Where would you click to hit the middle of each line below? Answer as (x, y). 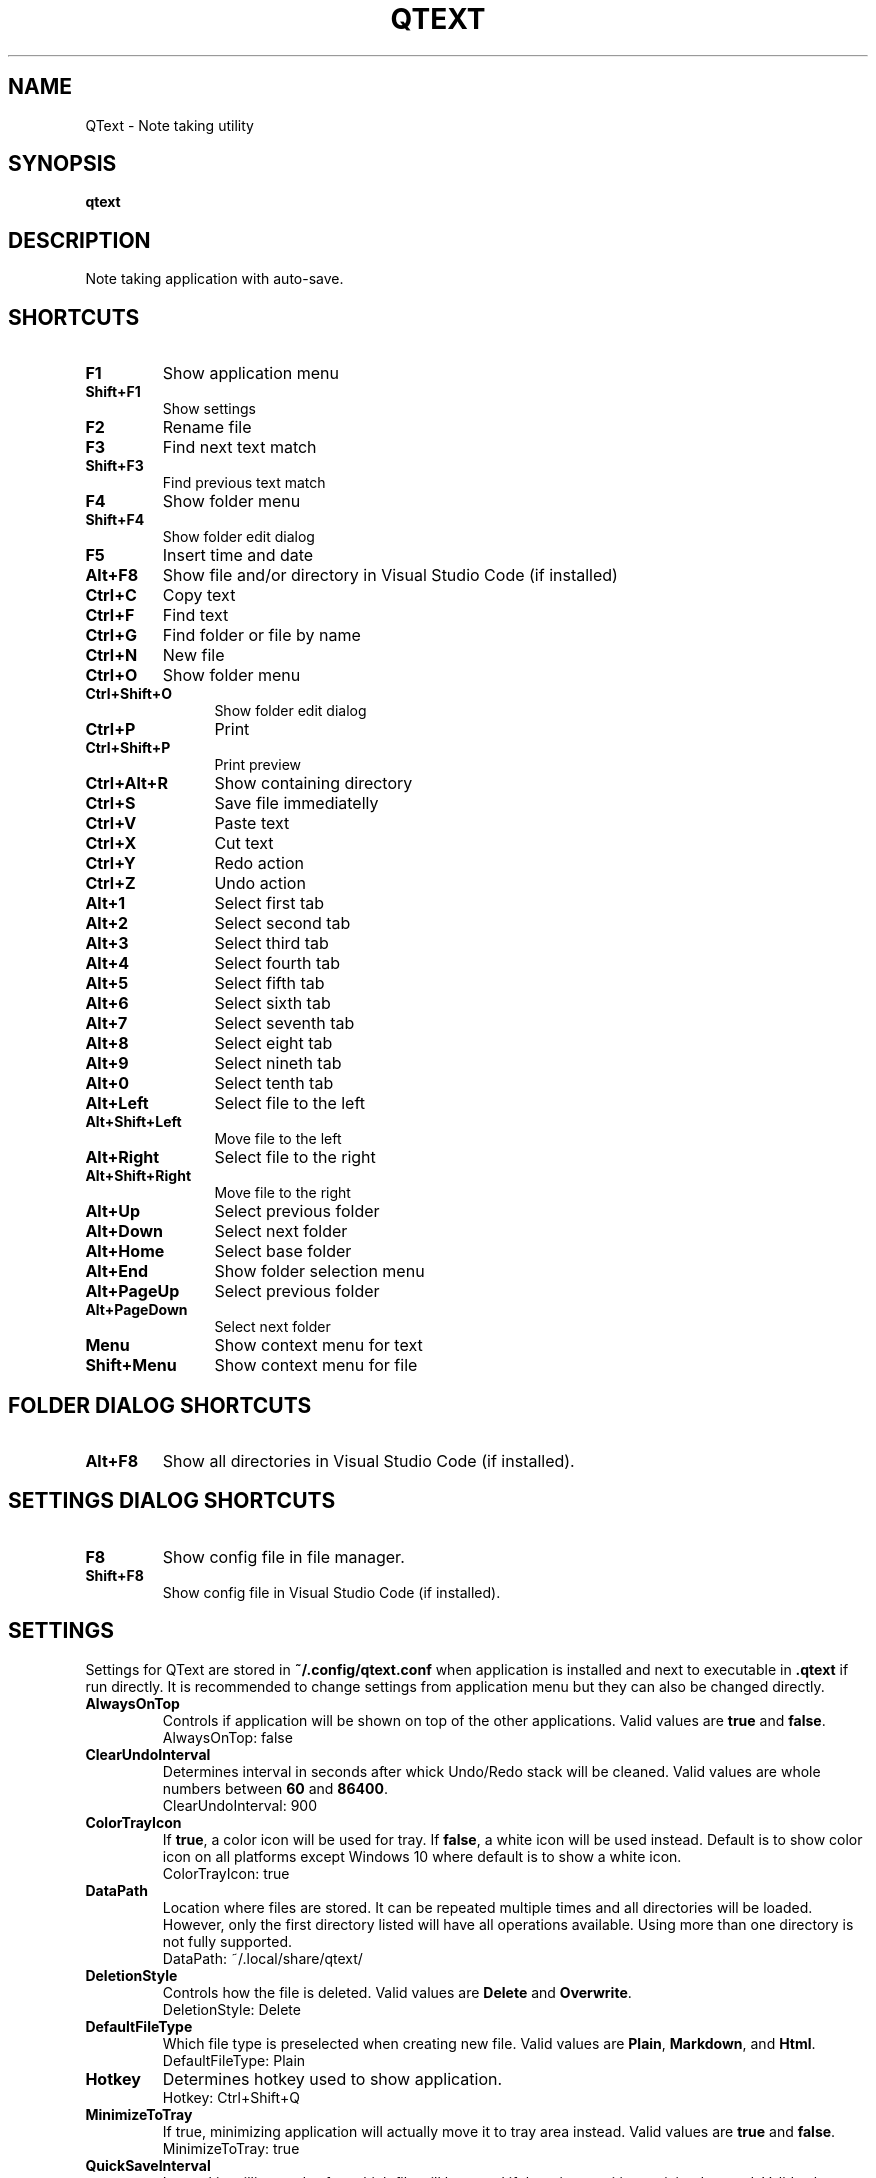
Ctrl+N (111, 655)
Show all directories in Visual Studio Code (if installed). (368, 1460)
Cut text (244, 843)
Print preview (258, 765)
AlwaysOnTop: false (227, 1737)
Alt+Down (124, 1231)
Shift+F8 (114, 1575)
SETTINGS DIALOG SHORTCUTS (172, 1501)
